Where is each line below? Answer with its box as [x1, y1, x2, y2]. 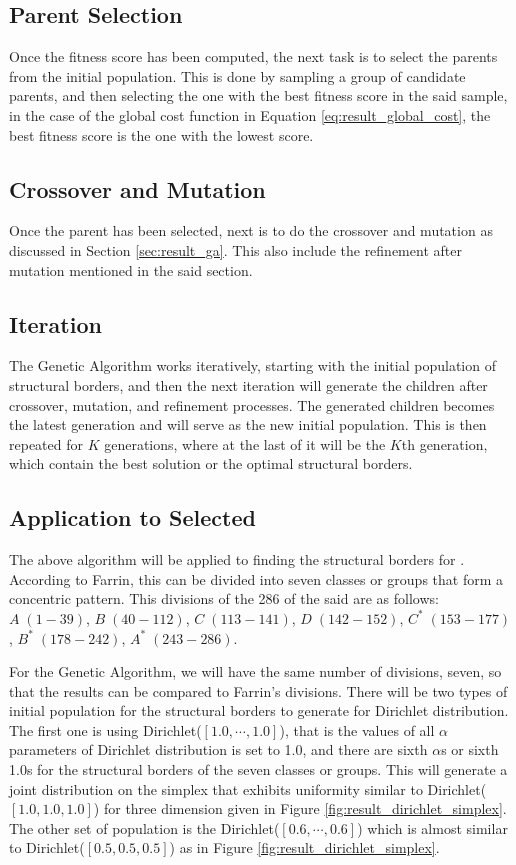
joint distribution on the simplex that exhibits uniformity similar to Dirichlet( [9, 778, 487, 799]
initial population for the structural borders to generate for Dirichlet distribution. [9, 700, 509, 721]
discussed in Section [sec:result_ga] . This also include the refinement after [9, 239, 462, 260]
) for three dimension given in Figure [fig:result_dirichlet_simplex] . [93, 798, 507, 819]
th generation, [401, 433, 488, 454]
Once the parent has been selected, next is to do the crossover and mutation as [9, 220, 493, 241]
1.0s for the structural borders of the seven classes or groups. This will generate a [9, 759, 508, 780]
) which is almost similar [357, 817, 508, 838]
